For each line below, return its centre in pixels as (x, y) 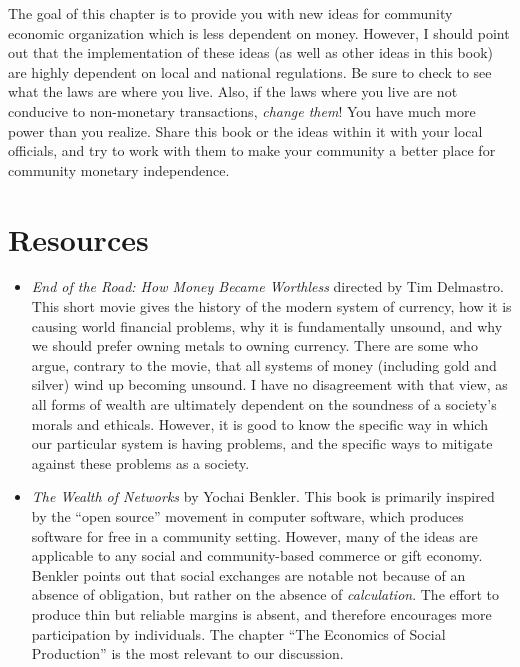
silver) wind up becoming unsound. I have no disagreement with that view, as (269, 384)
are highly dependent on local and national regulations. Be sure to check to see (250, 71)
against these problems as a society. (140, 462)
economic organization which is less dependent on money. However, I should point (259, 32)
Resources (78, 238)
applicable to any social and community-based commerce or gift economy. (257, 555)
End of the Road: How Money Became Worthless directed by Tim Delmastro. (267, 286)
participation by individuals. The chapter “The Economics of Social (238, 633)
